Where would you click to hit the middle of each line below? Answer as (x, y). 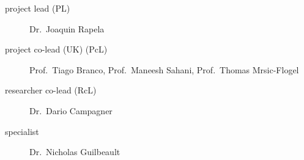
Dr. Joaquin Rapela (67, 28)
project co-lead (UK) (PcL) (56, 49)
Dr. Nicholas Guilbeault (75, 152)
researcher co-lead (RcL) (51, 90)
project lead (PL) (38, 8)
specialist (22, 131)
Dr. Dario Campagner (71, 110)
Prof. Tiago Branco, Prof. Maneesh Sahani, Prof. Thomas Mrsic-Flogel (164, 69)
